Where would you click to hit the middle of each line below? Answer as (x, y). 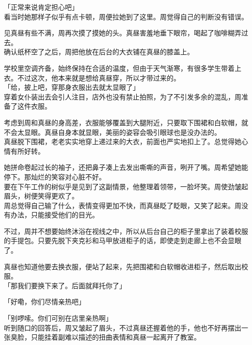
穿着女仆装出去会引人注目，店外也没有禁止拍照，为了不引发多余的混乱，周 (123, 96)
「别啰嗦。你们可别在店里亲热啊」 (58, 318)
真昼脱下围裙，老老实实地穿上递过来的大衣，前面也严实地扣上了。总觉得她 (123, 141)
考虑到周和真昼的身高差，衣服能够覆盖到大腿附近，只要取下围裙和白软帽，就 (126, 122)
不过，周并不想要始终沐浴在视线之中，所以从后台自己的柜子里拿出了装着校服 (126, 231)
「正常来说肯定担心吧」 (41, 7)
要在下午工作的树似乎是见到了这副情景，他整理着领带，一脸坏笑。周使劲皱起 (126, 186)
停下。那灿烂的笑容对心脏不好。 (55, 176)
